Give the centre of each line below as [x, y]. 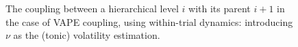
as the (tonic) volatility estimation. [87, 35]
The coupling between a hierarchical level [92, 8]
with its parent [220, 8]
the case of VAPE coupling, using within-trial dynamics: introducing [149, 21]
